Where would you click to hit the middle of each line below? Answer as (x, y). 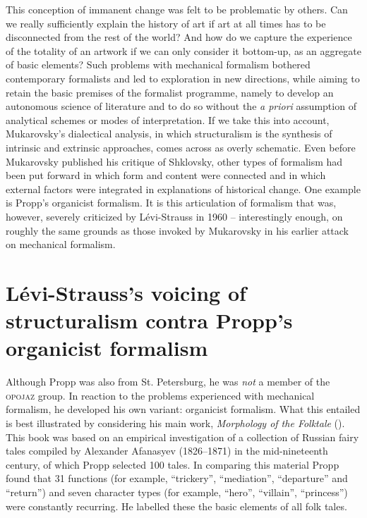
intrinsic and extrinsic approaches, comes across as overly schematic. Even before (181, 147)
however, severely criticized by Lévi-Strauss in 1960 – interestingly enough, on (174, 216)
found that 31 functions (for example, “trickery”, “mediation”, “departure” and (177, 478)
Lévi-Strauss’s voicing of (126, 292)
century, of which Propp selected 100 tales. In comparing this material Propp (173, 464)
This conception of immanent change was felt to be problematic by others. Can (177, 9)
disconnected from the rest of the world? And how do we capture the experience (179, 37)
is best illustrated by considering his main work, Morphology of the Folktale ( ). (175, 423)
